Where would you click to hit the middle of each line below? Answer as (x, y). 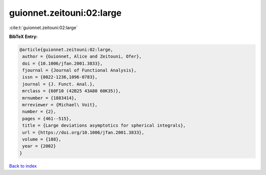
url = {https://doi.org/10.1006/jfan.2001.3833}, (83, 132)
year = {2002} (39, 146)
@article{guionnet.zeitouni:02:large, (66, 50)
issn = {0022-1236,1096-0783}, (60, 77)
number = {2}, (39, 112)
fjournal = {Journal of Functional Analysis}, (79, 70)
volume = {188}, (42, 139)
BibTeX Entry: (23, 36)
